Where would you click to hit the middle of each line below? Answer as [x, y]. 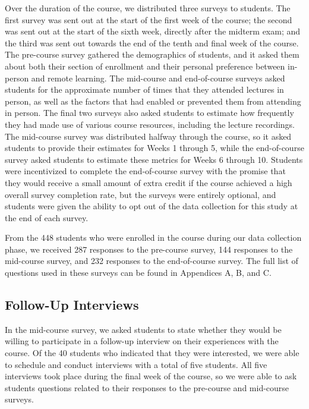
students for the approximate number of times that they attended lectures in [144, 89]
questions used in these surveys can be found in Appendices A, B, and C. [138, 273]
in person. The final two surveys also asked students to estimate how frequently [149, 113]
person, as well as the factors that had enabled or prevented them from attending [153, 101]
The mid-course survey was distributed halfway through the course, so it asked [148, 136]
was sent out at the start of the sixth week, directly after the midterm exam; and [153, 31]
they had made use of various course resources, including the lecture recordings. [150, 124]
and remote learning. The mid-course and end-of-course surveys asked [158, 78]
